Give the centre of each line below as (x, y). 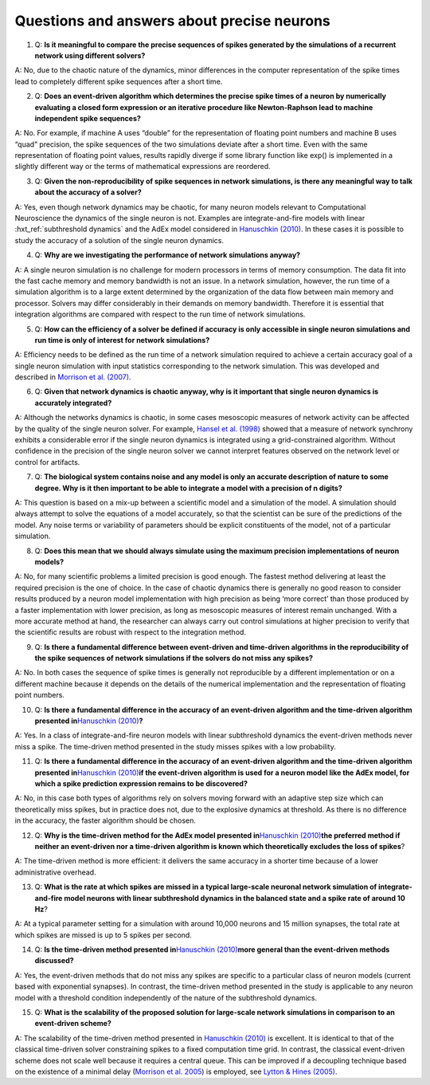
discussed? (55, 961)
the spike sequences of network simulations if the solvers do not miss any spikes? (174, 658)
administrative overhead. (55, 872)
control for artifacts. (47, 462)
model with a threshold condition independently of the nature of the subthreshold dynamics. (166, 997)
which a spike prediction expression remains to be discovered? (141, 783)
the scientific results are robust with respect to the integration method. (131, 632)
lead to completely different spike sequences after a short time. (119, 81)
